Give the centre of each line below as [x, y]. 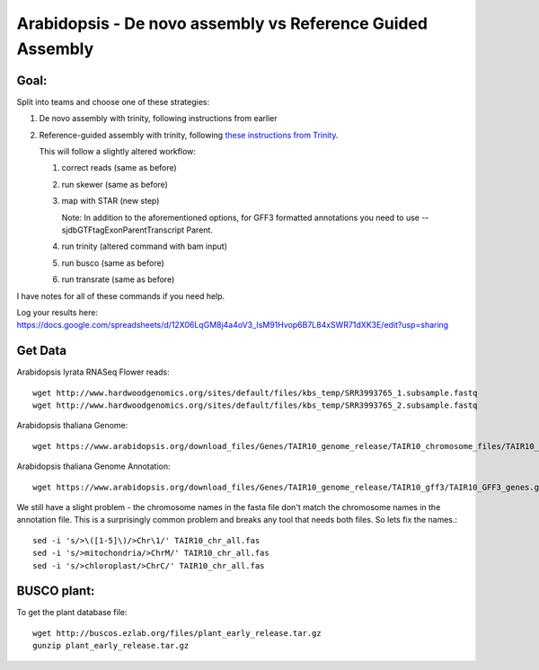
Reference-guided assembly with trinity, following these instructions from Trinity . [189, 135]
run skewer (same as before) [115, 184]
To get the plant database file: [72, 613]
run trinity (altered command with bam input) [145, 246]
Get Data [42, 351]
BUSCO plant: [56, 591]
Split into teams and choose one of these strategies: [113, 101]
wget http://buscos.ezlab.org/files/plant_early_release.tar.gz [177, 633]
